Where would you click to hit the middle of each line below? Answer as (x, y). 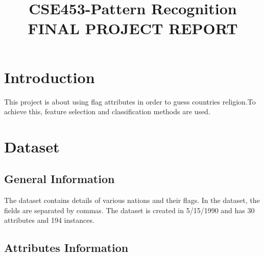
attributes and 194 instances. (49, 220)
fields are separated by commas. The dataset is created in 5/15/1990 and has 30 (129, 210)
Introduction (50, 77)
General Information (59, 179)
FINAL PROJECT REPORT (133, 28)
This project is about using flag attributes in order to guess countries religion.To (130, 101)
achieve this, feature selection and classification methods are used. (107, 111)
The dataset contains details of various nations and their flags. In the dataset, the (132, 200)
